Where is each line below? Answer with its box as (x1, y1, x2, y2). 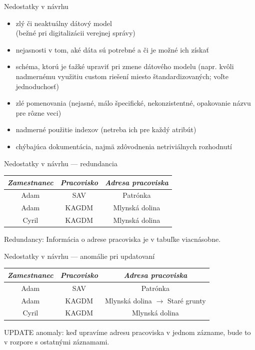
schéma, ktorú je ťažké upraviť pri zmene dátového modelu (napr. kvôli (15, 61, 234, 72)
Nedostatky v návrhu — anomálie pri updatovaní (4, 250, 155, 261)
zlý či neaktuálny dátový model (15, 18, 112, 28)
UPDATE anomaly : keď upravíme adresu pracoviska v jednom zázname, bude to (4, 326, 251, 337)
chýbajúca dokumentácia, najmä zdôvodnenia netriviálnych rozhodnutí (15, 141, 232, 151)
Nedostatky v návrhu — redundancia (4, 158, 117, 168)
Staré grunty (167, 295, 206, 305)
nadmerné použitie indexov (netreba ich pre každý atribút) (15, 124, 196, 135)
